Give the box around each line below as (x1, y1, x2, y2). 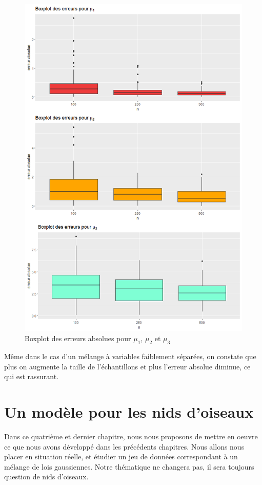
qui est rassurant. (4, 371, 59, 382)
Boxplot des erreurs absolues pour (25, 333, 131, 344)
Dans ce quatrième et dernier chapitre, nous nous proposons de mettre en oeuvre (4, 431, 258, 441)
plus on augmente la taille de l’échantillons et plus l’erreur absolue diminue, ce (4, 361, 251, 371)
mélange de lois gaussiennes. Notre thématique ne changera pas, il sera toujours (4, 461, 254, 472)
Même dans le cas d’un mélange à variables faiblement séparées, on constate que (4, 351, 256, 361)
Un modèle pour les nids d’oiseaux (4, 401, 254, 422)
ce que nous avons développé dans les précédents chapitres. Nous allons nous (4, 441, 245, 452)
